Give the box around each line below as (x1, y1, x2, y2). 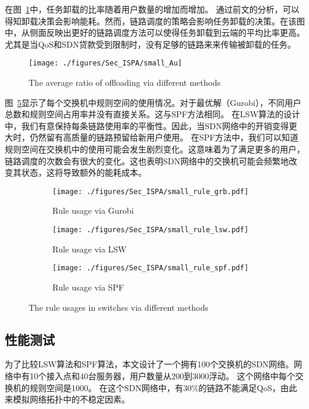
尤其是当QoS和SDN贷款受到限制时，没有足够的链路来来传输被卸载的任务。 (5, 38, 296, 50)
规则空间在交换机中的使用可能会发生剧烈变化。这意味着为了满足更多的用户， (5, 143, 305, 155)
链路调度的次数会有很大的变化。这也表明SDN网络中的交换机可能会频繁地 (5, 154, 289, 167)
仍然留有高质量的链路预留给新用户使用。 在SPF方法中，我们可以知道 (29, 131, 299, 143)
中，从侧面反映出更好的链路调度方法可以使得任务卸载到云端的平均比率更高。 (5, 26, 305, 39)
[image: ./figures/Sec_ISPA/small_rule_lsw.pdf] (52, 226, 249, 235)
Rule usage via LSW (52, 242, 127, 255)
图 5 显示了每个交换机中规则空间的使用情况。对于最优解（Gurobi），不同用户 (5, 96, 301, 108)
